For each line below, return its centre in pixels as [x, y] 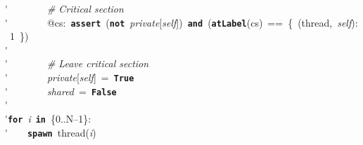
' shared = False [61, 91]
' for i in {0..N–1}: [48, 118]
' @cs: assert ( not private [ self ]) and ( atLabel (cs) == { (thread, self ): [181, 22]
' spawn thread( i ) [51, 132]
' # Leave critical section [77, 63]
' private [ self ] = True [70, 77]
